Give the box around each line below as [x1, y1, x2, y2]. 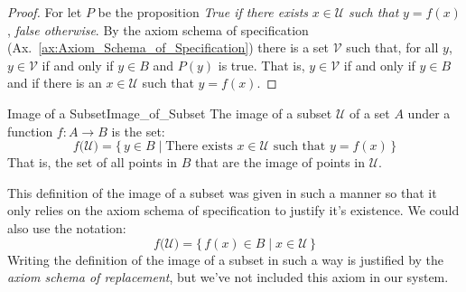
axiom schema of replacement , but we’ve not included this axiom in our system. [7, 268, 449, 287]
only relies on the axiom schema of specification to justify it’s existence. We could [7, 201, 460, 220]
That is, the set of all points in [7, 153, 178, 172]
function [7, 121, 53, 140]
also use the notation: [7, 218, 126, 237]
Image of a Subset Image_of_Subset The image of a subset [7, 103, 332, 122]
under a [407, 103, 451, 122]
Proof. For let [7, 3, 82, 21]
